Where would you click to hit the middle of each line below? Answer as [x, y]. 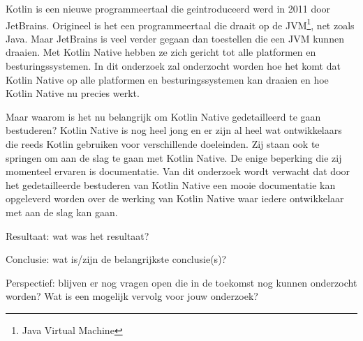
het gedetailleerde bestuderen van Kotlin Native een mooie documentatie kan [171, 184]
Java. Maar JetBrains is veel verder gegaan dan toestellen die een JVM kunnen [175, 38]
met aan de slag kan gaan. [62, 212]
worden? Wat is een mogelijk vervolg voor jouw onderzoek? [132, 296]
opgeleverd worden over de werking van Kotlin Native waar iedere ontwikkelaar [175, 198]
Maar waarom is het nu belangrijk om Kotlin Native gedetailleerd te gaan [163, 116]
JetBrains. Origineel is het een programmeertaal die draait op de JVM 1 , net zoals [180, 24]
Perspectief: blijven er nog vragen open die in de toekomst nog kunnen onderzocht [181, 282]
